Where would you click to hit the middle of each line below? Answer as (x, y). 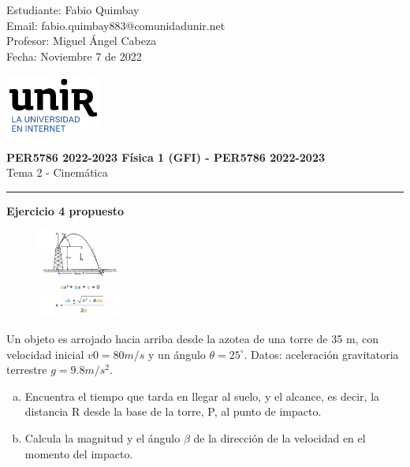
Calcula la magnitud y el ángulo (102, 437)
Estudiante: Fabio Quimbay (73, 9)
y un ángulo (177, 354)
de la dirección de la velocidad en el (280, 437)
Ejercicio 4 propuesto (65, 210)
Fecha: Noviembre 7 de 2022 (74, 56)
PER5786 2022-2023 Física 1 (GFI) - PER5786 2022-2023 (166, 157)
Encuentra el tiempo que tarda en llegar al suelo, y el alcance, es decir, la (202, 396)
